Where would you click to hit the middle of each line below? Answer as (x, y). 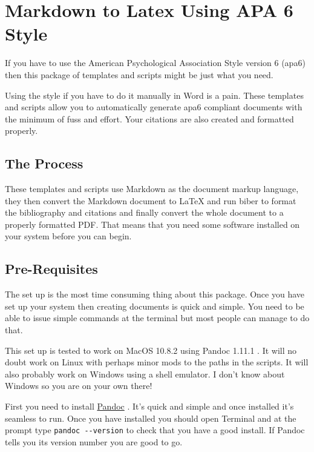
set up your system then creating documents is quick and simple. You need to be (155, 306)
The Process (44, 163)
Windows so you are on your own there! (79, 386)
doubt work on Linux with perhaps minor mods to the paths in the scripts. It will (157, 362)
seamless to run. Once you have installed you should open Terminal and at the (151, 418)
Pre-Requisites (51, 269)
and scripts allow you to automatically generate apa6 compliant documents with (154, 107)
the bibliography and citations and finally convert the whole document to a (144, 212)
